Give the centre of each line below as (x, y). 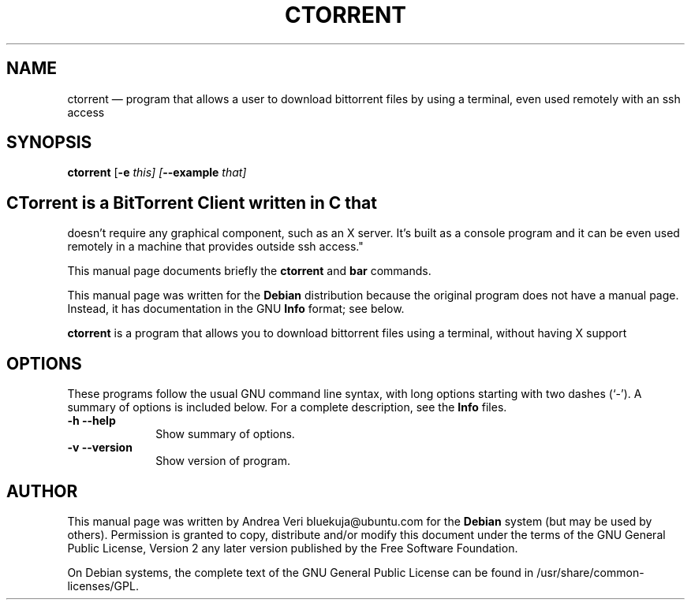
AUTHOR (42, 491)
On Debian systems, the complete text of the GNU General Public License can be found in (301, 572)
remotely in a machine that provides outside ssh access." (215, 247)
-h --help (92, 421)
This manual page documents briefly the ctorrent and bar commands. (249, 271)
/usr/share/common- (590, 572)
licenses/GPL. (103, 586)
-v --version (100, 448)
